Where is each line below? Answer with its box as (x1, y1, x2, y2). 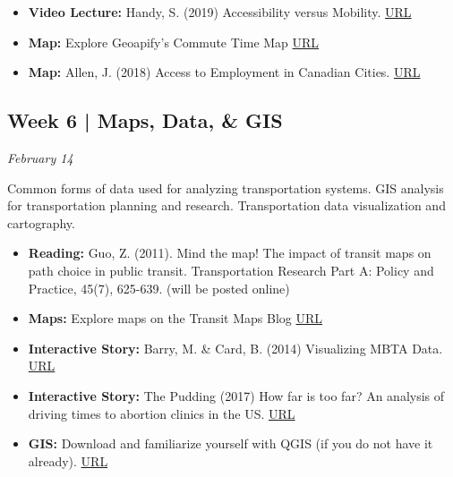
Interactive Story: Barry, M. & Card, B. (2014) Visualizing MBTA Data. (28, 338, 443, 357)
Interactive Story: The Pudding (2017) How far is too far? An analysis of (28, 386, 445, 405)
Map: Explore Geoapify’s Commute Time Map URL (28, 32, 320, 51)
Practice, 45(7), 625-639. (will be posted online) (28, 278, 290, 297)
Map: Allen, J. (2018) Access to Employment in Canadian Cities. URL (28, 63, 421, 81)
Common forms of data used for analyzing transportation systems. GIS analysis (7, 178, 444, 197)
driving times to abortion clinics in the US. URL (28, 404, 295, 422)
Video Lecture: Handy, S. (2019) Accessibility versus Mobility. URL (28, 3, 412, 21)
